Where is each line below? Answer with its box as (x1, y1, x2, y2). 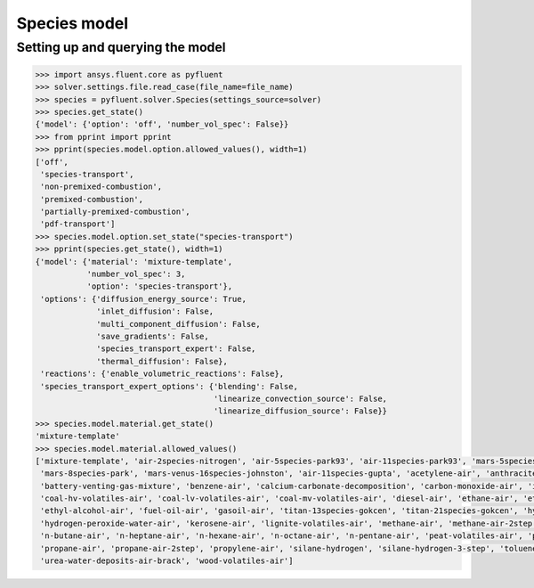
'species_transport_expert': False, (96, 344, 256, 354)
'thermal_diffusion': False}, (96, 356, 229, 366)
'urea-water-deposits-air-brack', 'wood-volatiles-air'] (40, 556, 294, 566)
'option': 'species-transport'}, (86, 282, 233, 291)
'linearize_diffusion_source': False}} (213, 406, 387, 416)
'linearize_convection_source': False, (213, 393, 387, 404)
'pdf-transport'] (40, 219, 116, 229)
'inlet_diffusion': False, (96, 306, 214, 316)
